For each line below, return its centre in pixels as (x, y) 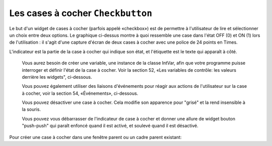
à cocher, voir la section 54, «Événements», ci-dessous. (80, 93)
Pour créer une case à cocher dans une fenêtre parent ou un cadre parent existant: (95, 137)
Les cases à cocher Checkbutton (81, 13)
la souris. (31, 109)
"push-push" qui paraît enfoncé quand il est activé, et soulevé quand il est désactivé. (110, 126)
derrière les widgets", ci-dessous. (57, 77)
